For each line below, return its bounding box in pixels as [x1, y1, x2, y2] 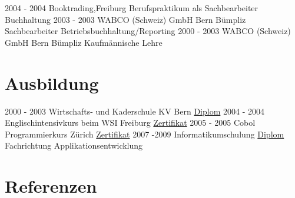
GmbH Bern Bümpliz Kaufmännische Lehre [5, 36, 163, 48]
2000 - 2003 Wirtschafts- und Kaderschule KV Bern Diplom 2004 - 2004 [5, 105, 265, 117]
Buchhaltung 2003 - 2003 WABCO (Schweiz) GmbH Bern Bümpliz [5, 13, 246, 25]
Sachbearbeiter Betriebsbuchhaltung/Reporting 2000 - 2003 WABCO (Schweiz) [5, 25, 291, 37]
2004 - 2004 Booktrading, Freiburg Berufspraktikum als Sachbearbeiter [5, 2, 258, 14]
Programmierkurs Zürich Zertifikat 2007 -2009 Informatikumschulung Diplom [5, 127, 284, 140]
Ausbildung [5, 71, 99, 95]
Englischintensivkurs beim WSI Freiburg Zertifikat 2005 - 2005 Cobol [5, 116, 256, 129]
